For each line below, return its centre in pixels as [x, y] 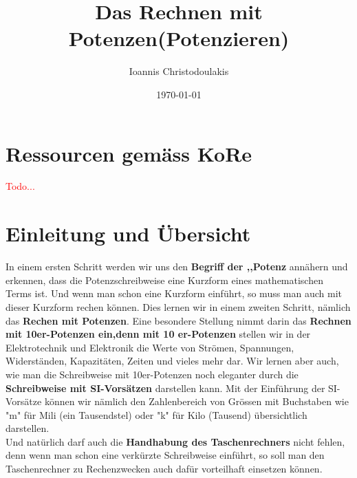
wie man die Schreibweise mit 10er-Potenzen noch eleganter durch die [152, 374]
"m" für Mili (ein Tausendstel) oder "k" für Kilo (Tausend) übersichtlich [156, 414]
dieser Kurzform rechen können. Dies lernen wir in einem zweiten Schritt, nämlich [178, 306]
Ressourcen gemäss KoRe [129, 153]
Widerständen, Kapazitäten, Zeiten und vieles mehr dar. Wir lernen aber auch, [172, 361]
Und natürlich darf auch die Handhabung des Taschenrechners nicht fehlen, [175, 441]
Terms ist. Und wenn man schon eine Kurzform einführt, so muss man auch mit [174, 293]
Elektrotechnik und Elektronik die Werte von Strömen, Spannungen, [150, 347]
